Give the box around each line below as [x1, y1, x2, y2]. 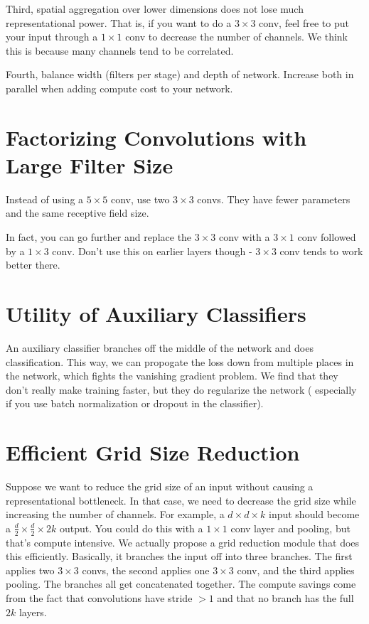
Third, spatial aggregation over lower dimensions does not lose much [6, 1, 304, 16]
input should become [269, 507, 360, 522]
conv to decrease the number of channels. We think [125, 29, 348, 44]
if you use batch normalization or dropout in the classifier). [6, 396, 264, 411]
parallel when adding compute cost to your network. [6, 80, 233, 95]
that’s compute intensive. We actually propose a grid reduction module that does [6, 534, 360, 549]
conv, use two [110, 191, 170, 206]
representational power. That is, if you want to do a [6, 15, 232, 30]
